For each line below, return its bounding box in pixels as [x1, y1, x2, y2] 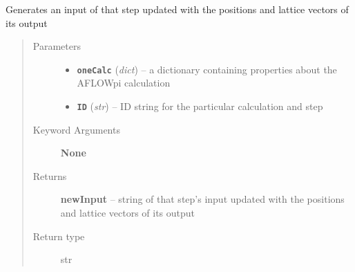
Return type [32, 228, 85, 243]
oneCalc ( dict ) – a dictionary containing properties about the [77, 62, 337, 76]
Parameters [32, 39, 81, 53]
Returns [32, 168, 67, 183]
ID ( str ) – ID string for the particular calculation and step [77, 99, 323, 114]
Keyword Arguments [32, 122, 120, 136]
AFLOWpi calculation [77, 75, 171, 90]
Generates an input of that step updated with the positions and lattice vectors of [6, 2, 349, 16]
